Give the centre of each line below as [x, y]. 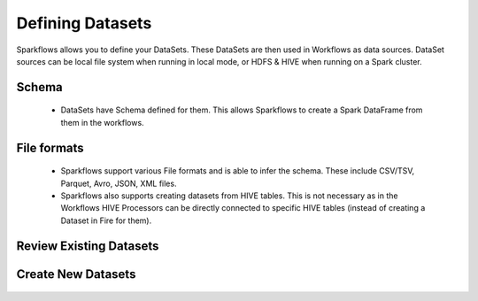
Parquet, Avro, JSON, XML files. [119, 183]
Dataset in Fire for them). [106, 220]
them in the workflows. [103, 122]
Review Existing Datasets [88, 246]
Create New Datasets [76, 274]
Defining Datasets [84, 23]
